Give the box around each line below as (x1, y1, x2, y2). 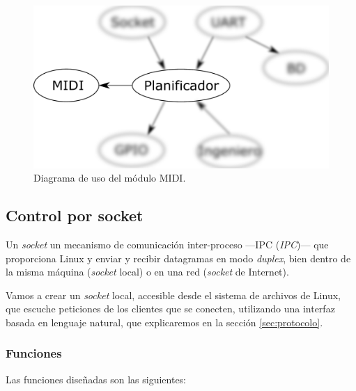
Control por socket (6, 205, 144, 226)
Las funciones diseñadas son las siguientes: (6, 372, 187, 386)
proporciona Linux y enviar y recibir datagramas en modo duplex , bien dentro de (6, 250, 351, 265)
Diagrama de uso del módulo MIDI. (33, 170, 186, 185)
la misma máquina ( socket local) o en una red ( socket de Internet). (6, 264, 289, 279)
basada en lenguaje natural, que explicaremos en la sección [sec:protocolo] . (6, 314, 323, 329)
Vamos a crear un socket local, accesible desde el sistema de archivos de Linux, (6, 287, 341, 302)
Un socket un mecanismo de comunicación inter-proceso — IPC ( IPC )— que (6, 237, 329, 251)
